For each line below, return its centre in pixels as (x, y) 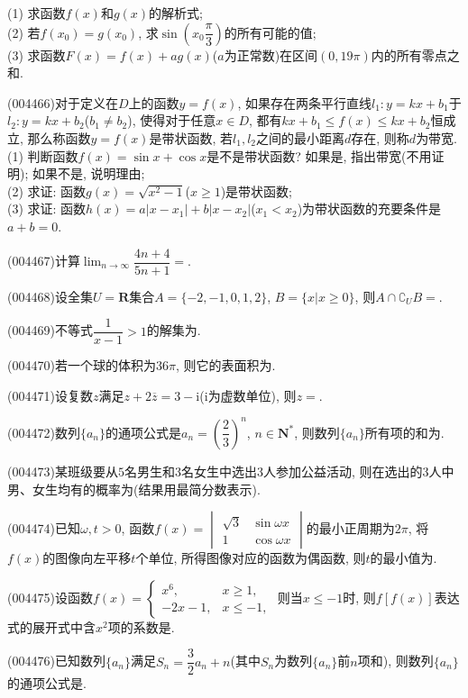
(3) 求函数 (37, 54)
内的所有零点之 (415, 54)
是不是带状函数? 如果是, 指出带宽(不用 (319, 155)
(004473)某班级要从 (63, 471)
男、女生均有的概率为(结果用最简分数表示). (134, 489)
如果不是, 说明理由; (88, 173)
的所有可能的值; (270, 32)
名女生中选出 (219, 471)
